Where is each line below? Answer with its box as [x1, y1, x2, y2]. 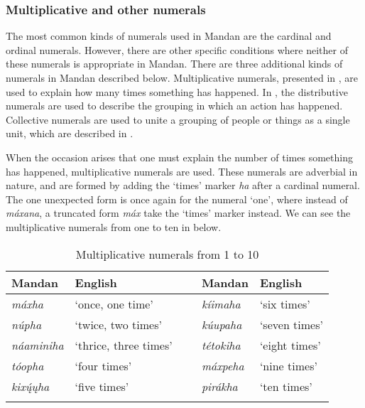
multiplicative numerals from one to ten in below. [6, 219, 222, 234]
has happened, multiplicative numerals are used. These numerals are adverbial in [6, 163, 358, 178]
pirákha [201, 377, 238, 394]
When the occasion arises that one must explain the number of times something [6, 149, 353, 164]
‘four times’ [75, 357, 132, 374]
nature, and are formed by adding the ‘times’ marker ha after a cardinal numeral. [6, 178, 360, 193]
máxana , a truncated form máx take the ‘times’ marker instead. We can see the [6, 205, 351, 220]
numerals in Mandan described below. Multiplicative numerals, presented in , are [6, 70, 358, 85]
